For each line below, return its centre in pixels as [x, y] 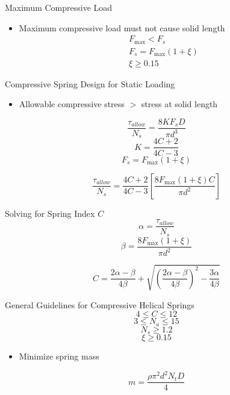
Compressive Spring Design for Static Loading [90, 83]
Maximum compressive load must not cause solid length [122, 27]
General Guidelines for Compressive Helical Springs [100, 304]
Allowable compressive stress [72, 104]
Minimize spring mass [59, 356]
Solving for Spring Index [50, 213]
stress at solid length [179, 104]
